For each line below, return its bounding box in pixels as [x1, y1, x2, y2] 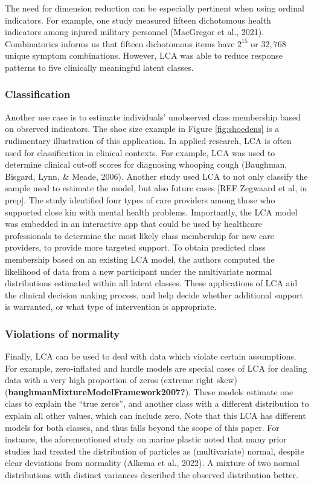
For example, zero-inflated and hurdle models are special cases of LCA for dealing [5, 361, 307, 374]
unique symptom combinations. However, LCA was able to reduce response [5, 49, 283, 62]
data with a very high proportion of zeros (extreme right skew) [5, 373, 237, 386]
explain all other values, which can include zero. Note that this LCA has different [5, 409, 306, 422]
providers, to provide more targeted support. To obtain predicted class [5, 241, 266, 254]
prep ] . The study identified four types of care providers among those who [5, 193, 275, 206]
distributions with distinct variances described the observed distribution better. [5, 468, 298, 481]
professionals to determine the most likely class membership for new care [5, 229, 274, 241]
